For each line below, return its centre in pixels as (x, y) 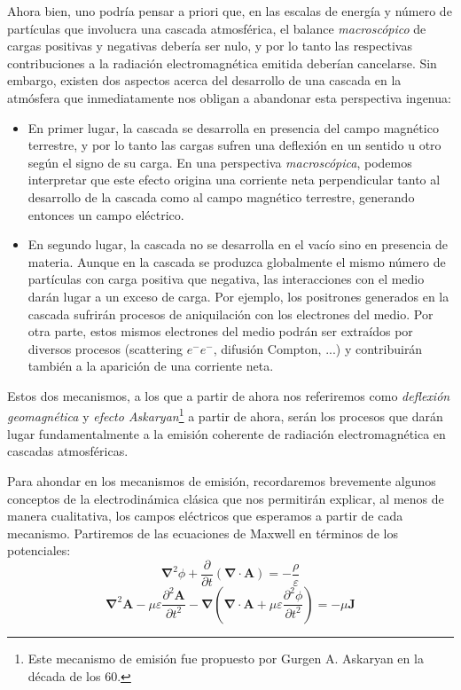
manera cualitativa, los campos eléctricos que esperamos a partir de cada (205, 516)
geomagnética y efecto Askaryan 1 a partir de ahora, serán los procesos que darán (225, 415)
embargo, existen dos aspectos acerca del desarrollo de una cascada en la (204, 80)
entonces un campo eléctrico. (106, 214)
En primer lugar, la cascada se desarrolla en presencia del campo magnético (233, 127)
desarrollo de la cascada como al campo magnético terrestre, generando (221, 196)
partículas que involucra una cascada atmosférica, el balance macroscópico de (217, 28)
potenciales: (39, 550)
